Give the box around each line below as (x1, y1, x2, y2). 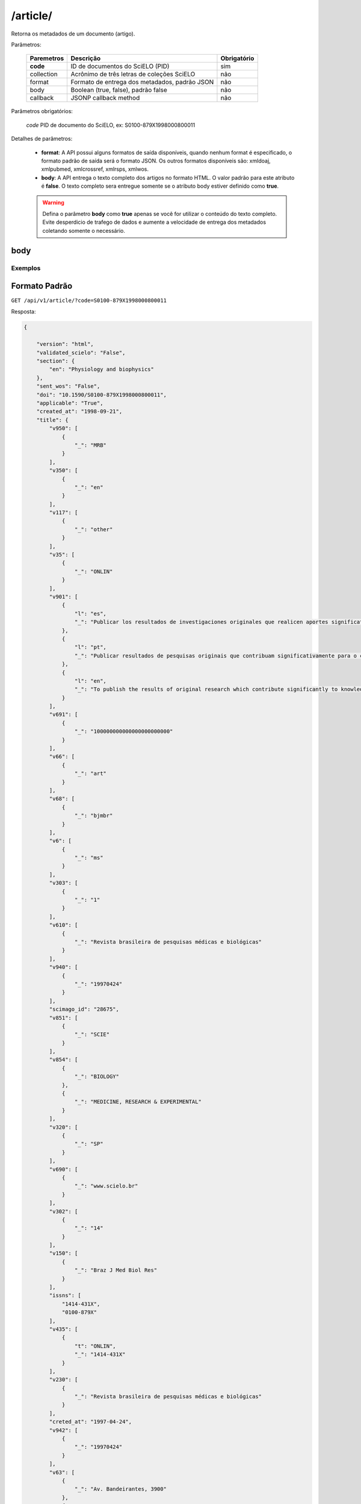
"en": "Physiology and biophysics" (49, 366, 155, 373)
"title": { (36, 416, 69, 424)
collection (29, 70, 58, 78)
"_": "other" (74, 526, 113, 532)
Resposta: (11, 307, 36, 315)
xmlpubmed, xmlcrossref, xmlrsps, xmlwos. (41, 165, 149, 173)
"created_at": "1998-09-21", (36, 408, 123, 415)
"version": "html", (36, 341, 94, 348)
